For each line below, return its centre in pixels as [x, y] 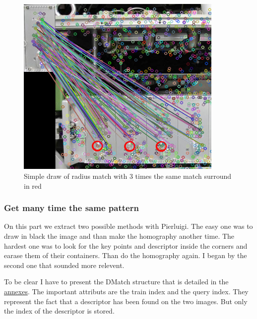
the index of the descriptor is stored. [59, 311]
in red [33, 186]
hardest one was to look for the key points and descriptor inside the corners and [126, 245]
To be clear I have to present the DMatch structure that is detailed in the [116, 282]
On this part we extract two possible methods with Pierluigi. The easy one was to [128, 226]
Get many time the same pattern [71, 208]
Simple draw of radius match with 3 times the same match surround [128, 176]
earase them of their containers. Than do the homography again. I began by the [126, 255]
